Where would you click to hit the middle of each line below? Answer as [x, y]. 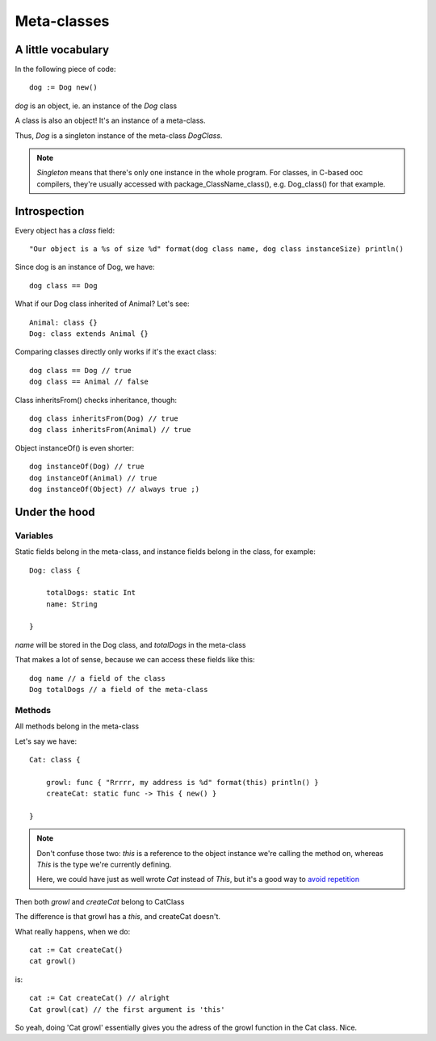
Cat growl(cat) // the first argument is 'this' [127, 1009]
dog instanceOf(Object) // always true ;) [115, 489]
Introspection [50, 211]
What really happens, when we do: [73, 931]
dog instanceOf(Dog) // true [87, 467]
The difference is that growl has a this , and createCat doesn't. [118, 917]
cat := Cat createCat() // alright [100, 998]
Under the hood [55, 512]
